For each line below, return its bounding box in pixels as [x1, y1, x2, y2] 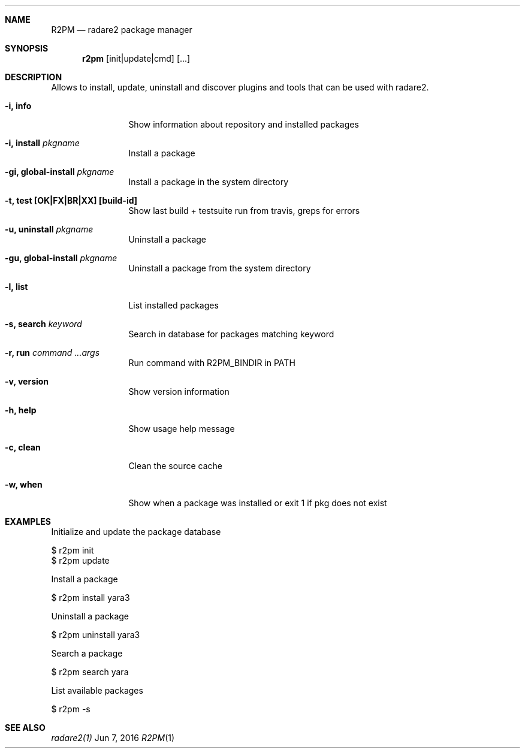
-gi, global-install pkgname [5, 167, 114, 177]
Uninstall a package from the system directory [128, 263, 311, 273]
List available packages [51, 685, 143, 695]
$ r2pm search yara [51, 667, 129, 677]
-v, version [5, 376, 49, 386]
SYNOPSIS [5, 43, 49, 53]
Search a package [51, 648, 123, 658]
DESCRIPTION [5, 72, 62, 82]
